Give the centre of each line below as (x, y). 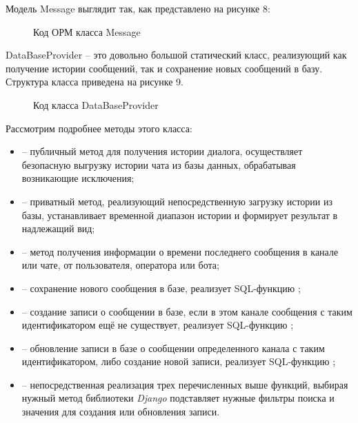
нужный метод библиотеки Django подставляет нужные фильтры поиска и (178, 398)
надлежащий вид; (58, 228)
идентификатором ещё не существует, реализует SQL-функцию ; (158, 325)
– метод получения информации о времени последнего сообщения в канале (180, 251)
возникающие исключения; (78, 178)
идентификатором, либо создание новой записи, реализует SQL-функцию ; (179, 361)
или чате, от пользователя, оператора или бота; (120, 265)
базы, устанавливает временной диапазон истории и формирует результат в (180, 215)
